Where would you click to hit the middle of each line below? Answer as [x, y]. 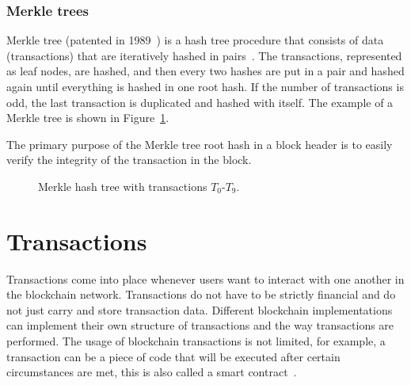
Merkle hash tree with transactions [123, 186]
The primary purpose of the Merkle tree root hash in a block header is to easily [200, 144]
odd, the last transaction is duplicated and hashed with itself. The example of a [200, 102]
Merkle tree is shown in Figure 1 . [88, 118]
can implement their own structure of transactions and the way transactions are [200, 325]
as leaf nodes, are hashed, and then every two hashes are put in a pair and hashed [205, 71]
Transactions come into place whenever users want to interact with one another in [205, 278]
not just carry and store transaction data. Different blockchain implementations [200, 309]
